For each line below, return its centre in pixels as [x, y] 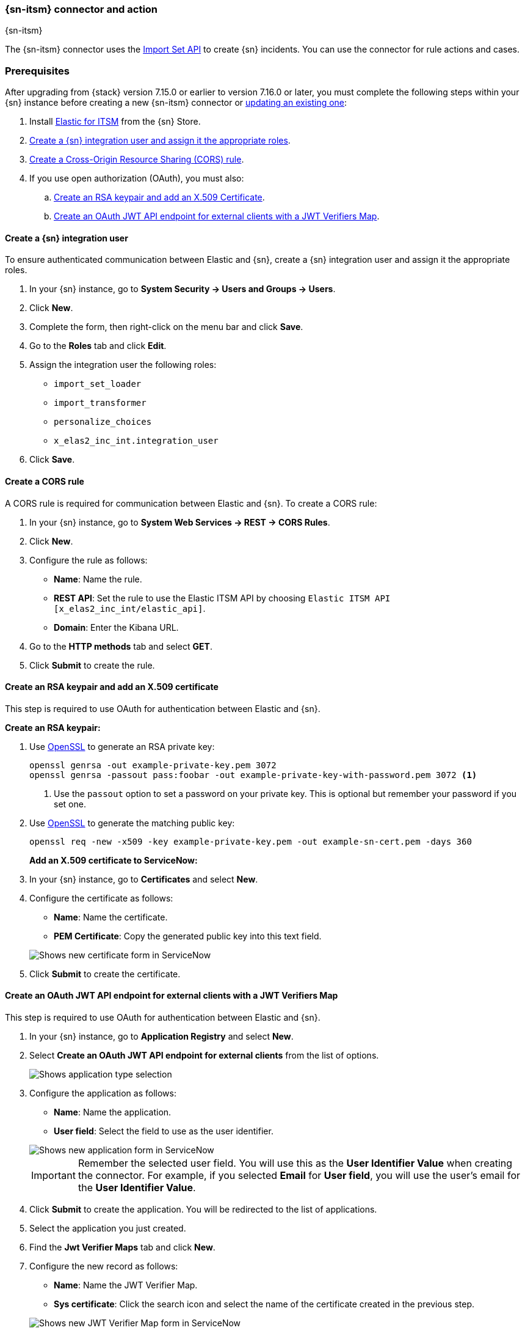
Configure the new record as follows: [104, 1266]
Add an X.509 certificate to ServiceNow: [114, 860]
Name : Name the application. [113, 1112]
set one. [70, 804]
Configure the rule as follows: [89, 560]
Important [53, 1175]
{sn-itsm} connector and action [81, 9]
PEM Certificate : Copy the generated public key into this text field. [188, 936]
